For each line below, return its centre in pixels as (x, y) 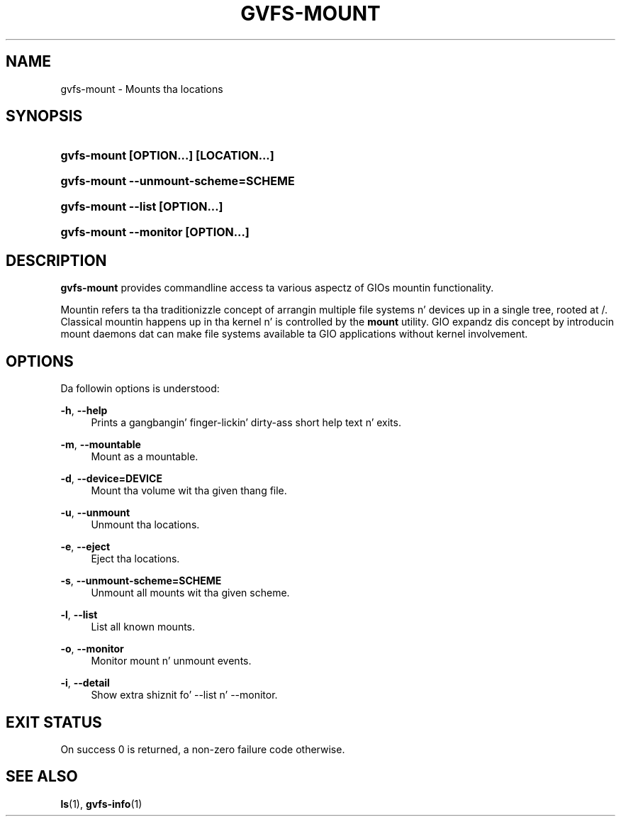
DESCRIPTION (56, 260)
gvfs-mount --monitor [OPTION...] (155, 232)
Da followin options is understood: (140, 389)
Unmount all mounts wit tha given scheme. (190, 593)
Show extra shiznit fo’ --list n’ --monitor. (184, 695)
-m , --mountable (101, 445)
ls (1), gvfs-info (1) (101, 804)
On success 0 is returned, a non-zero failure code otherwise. (203, 749)
